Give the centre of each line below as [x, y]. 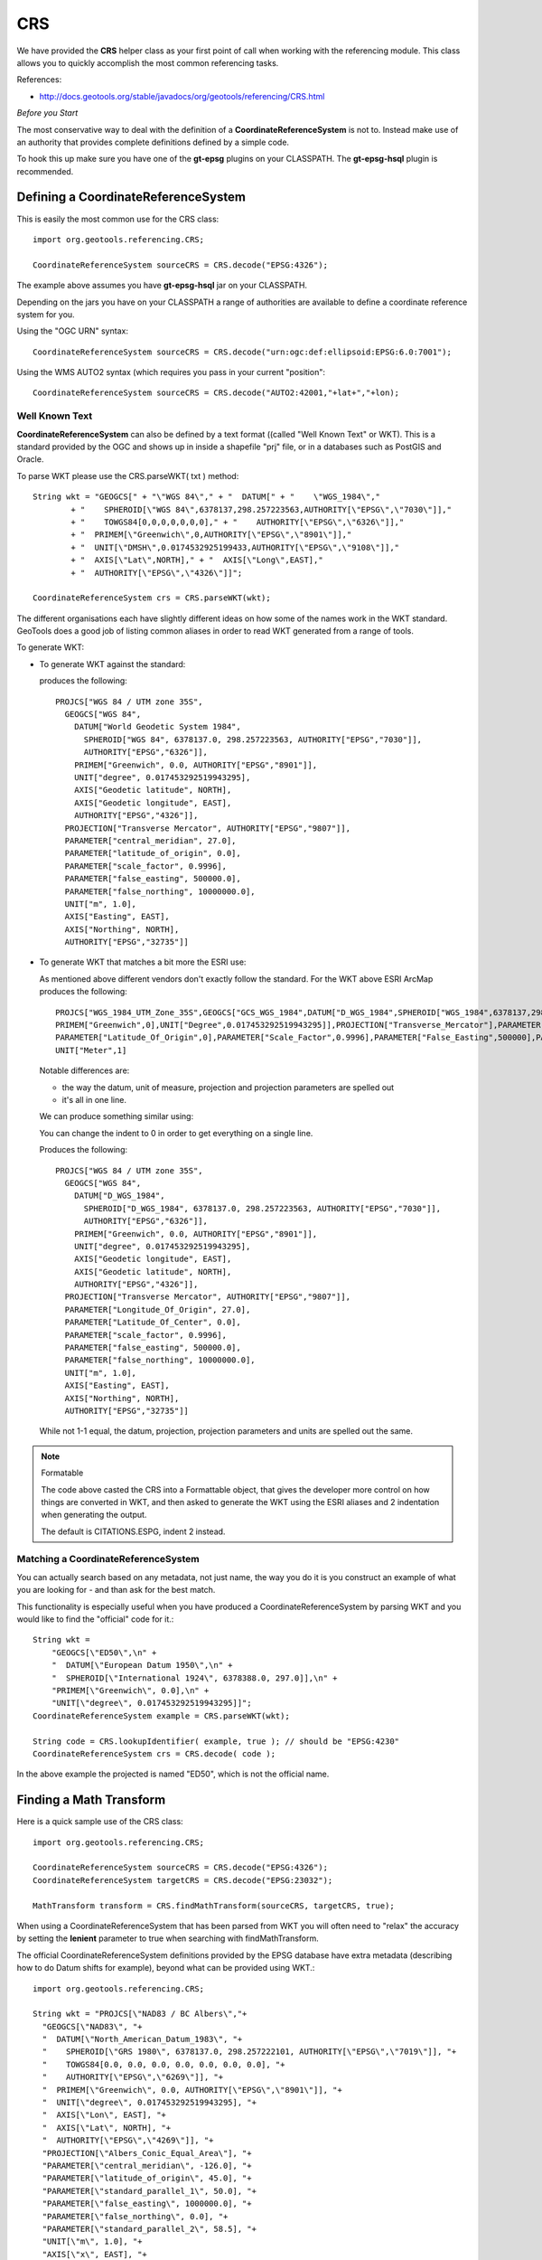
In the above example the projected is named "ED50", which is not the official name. [173, 1774]
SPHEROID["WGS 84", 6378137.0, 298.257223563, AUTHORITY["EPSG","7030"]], [253, 739]
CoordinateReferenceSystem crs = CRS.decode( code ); [154, 1753]
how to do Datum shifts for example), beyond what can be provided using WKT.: [166, 1968]
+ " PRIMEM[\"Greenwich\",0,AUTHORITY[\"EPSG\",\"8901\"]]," [211, 535]
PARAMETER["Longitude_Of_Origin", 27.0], [158, 1309]
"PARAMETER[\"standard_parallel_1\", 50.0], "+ [150, 2191]
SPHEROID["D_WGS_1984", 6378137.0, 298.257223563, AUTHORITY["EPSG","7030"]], [262, 1208]
